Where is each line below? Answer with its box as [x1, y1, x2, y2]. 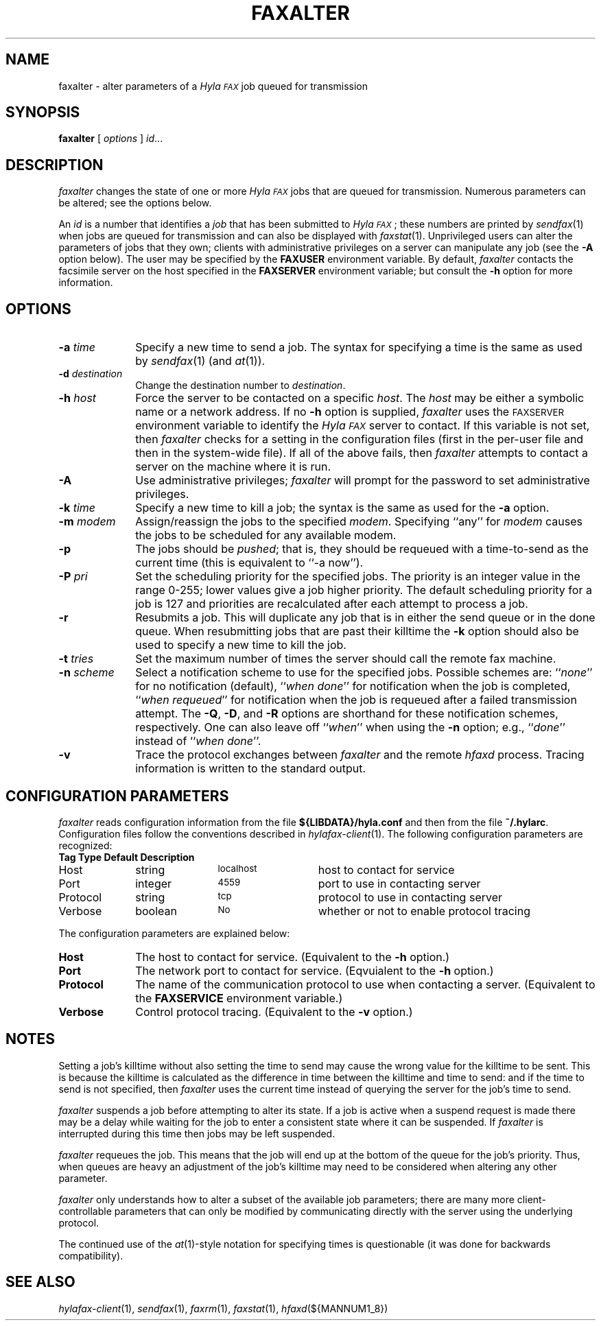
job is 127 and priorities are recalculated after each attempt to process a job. [135, 597, 528, 611]
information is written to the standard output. [135, 761, 366, 776]
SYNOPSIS [5, 104, 80, 121]
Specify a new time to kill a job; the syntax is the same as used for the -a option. [135, 501, 550, 515]
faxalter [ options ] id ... [58, 132, 163, 145]
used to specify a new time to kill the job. [135, 638, 346, 652]
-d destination [58, 368, 123, 380]
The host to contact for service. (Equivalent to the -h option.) [135, 949, 450, 964]
